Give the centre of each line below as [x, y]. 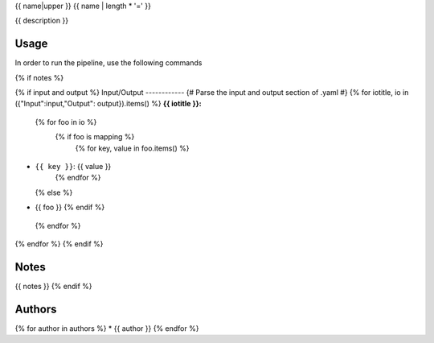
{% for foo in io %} [66, 122]
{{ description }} [41, 21]
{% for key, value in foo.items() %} [132, 148]
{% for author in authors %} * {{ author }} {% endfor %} [107, 328]
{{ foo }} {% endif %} [70, 207]
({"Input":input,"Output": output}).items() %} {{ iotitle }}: [108, 104]
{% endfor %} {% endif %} [59, 244]
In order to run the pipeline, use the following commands [108, 63]
